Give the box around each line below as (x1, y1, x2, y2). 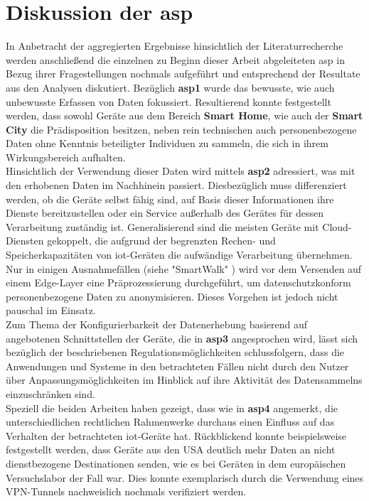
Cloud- (322, 219, 352, 234)
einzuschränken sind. (6, 386, 95, 401)
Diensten (6, 233, 44, 248)
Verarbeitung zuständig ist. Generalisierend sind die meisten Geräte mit (6, 219, 319, 234)
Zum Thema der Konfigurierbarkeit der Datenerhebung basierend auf (6, 317, 308, 331)
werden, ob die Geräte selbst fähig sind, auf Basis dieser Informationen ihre (6, 191, 334, 206)
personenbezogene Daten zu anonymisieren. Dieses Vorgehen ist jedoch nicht (6, 289, 338, 303)
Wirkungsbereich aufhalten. (6, 149, 126, 164)
